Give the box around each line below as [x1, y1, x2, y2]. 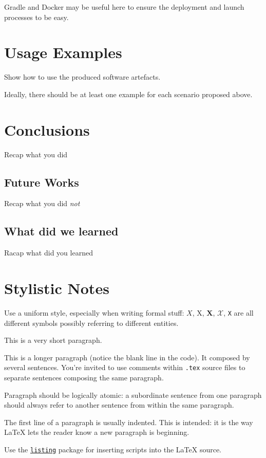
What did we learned [4, 223, 119, 239]
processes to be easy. [4, 11, 69, 22]
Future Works [4, 174, 79, 190]
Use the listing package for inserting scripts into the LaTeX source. [4, 444, 221, 454]
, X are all [223, 307, 254, 318]
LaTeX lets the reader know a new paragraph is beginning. [4, 427, 189, 437]
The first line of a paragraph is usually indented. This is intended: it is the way [4, 416, 253, 427]
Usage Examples [4, 42, 122, 63]
